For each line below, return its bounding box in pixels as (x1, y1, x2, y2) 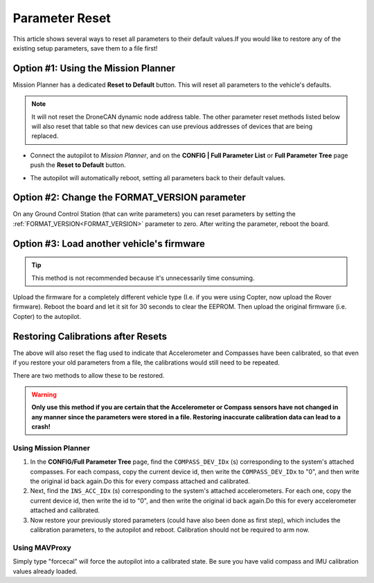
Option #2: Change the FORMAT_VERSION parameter (12, 191, 246, 204)
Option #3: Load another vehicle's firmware (12, 238, 206, 250)
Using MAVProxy (12, 543, 72, 552)
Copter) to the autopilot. (12, 312, 82, 320)
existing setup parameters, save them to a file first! (12, 44, 158, 52)
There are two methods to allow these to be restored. (12, 371, 165, 379)
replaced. (31, 132, 59, 140)
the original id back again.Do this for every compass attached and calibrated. (30, 477, 251, 485)
